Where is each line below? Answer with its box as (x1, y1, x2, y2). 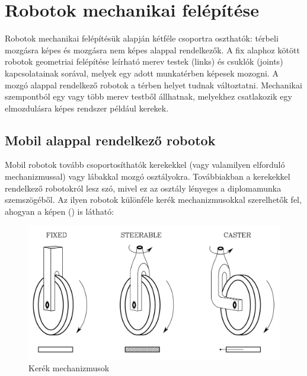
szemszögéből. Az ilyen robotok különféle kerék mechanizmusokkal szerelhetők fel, (5, 193, 302, 206)
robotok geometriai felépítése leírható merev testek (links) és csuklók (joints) (5, 55, 283, 68)
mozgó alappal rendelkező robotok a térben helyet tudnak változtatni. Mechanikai (5, 78, 302, 91)
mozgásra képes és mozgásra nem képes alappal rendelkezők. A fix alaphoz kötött (5, 43, 300, 56)
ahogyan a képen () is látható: (5, 205, 114, 217)
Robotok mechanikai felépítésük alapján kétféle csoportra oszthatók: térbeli (5, 32, 279, 44)
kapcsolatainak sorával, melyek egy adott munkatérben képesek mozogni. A (5, 66, 279, 79)
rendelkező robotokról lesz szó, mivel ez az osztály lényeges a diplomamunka (5, 181, 282, 194)
